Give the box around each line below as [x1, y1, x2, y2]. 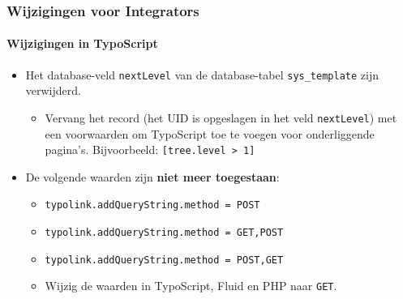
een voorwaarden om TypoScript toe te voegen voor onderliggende [45, 125, 375, 142]
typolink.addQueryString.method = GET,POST [45, 227, 284, 239]
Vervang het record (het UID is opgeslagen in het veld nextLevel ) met [45, 109, 397, 126]
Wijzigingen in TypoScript [6, 35, 158, 52]
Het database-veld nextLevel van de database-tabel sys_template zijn [25, 66, 379, 83]
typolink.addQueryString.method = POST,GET [45, 254, 284, 266]
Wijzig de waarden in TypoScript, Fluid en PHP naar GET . [45, 277, 337, 294]
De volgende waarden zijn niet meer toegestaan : [25, 168, 280, 185]
